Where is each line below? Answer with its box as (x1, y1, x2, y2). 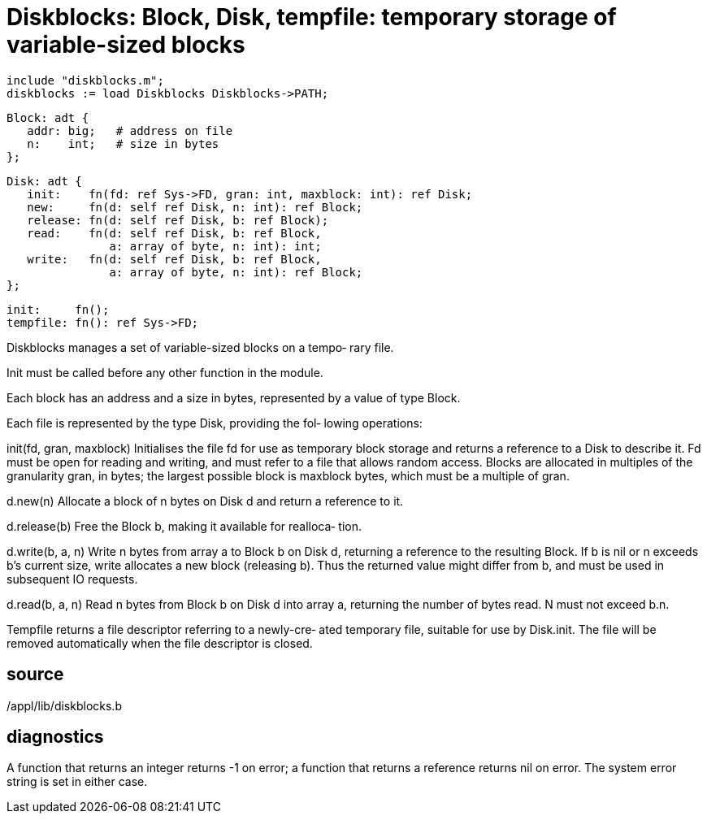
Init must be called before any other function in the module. (7, 365, 323, 380)
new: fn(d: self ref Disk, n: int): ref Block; (27, 200, 363, 214)
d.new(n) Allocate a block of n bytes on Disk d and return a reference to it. (7, 493, 404, 508)
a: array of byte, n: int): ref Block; (109, 265, 363, 279)
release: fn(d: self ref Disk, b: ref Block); (27, 213, 329, 227)
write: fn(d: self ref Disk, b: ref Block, (27, 252, 322, 266)
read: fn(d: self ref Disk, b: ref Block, (27, 226, 322, 240)
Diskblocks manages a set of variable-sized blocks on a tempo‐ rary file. (7, 340, 394, 354)
